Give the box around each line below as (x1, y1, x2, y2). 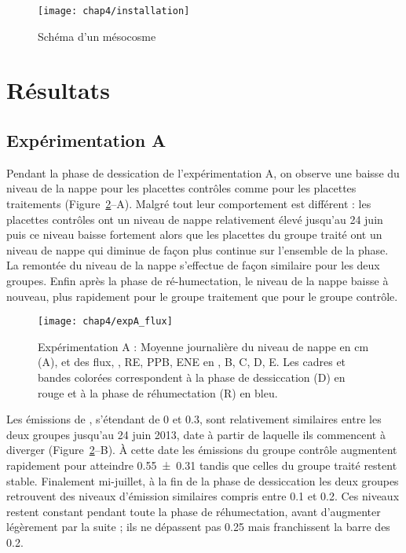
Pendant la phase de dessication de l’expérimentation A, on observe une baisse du (6, 164, 400, 181)
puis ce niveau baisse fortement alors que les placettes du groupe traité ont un (6, 226, 382, 243)
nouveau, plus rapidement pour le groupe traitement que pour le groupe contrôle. (6, 287, 398, 304)
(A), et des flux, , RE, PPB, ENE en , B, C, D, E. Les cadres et (38, 353, 346, 370)
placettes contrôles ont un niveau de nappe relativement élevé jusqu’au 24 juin (6, 211, 383, 227)
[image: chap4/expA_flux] (38, 316, 173, 328)
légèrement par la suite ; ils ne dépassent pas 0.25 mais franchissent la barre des (6, 518, 390, 535)
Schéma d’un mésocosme (38, 27, 156, 44)
